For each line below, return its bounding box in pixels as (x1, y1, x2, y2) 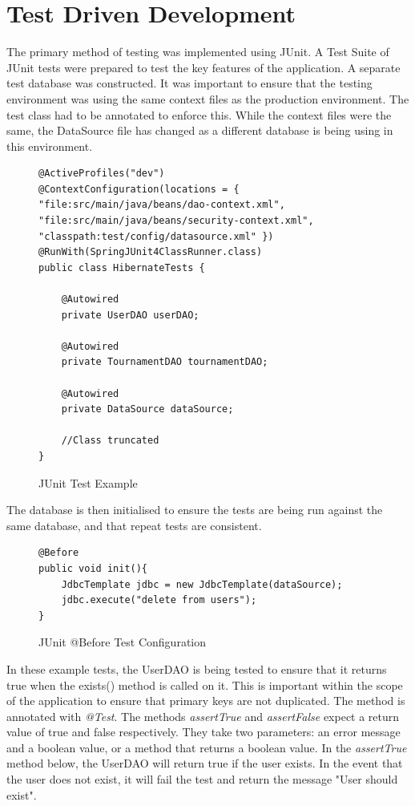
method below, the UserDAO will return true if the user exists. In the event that (6, 755, 403, 772)
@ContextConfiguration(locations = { (38, 183, 240, 195)
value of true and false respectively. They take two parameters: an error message (6, 723, 401, 740)
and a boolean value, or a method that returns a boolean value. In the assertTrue (6, 739, 407, 755)
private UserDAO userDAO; (61, 309, 199, 321)
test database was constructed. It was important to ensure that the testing (6, 75, 373, 91)
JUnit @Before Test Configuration (38, 634, 207, 650)
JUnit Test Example (38, 474, 138, 491)
